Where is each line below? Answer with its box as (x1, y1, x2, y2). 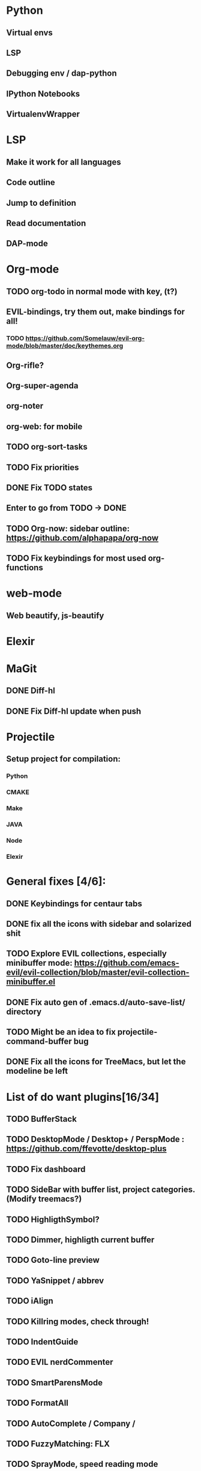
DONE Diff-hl (6, 685, 55, 696)
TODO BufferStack (6, 1114, 77, 1124)
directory (6, 1006, 42, 1017)
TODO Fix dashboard (6, 1164, 86, 1174)
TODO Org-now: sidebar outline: (6, 523, 130, 534)
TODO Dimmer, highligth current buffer (6, 1235, 155, 1245)
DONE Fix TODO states (6, 483, 93, 493)
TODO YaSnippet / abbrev (6, 1275, 104, 1286)
